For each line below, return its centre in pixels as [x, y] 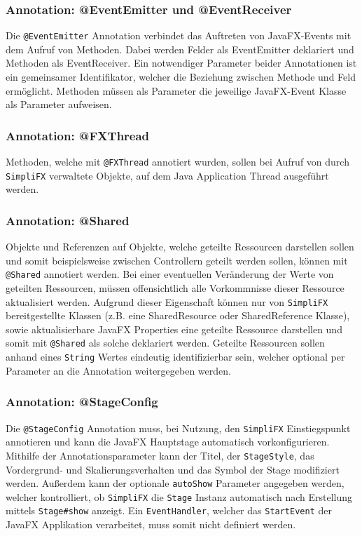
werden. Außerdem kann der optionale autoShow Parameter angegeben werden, [175, 483]
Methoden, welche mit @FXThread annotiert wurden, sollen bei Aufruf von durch [177, 162]
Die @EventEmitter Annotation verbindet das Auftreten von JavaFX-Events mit [179, 35]
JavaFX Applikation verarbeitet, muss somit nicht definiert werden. [151, 524]
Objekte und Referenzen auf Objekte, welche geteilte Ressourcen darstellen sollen [180, 247]
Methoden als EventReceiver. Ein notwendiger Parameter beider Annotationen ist [181, 63]
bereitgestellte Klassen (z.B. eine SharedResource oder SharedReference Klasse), [178, 315]
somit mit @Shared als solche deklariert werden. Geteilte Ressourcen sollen [165, 343]
